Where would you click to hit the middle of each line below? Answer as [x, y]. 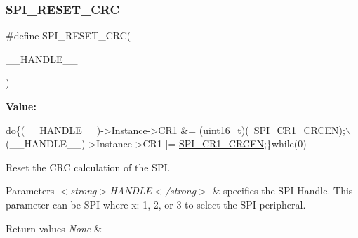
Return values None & [54, 228]
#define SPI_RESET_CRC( [68, 35]
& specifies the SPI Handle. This [283, 191]
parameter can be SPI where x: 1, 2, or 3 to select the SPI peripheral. [156, 204]
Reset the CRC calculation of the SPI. [88, 167]
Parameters [30, 191]
